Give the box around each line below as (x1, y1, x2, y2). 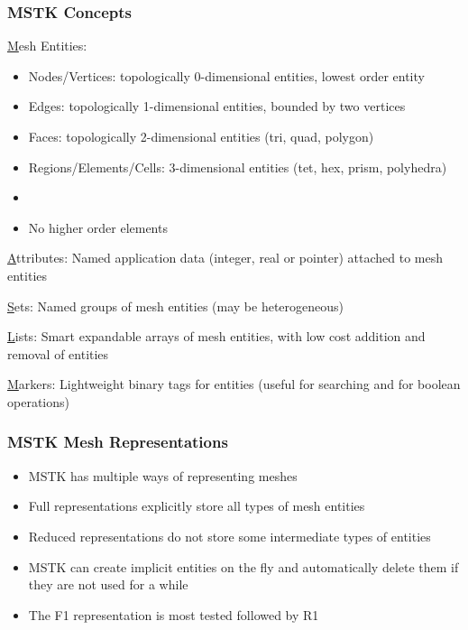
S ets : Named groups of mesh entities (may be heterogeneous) (7, 296, 344, 315)
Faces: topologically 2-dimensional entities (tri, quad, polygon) (28, 127, 374, 145)
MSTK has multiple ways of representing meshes (28, 466, 298, 485)
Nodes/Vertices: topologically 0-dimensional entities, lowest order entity (28, 66, 425, 85)
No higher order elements (28, 218, 168, 236)
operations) (7, 392, 69, 411)
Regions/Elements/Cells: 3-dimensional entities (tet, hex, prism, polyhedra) (28, 157, 447, 176)
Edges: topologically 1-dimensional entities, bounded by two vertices (28, 97, 406, 116)
